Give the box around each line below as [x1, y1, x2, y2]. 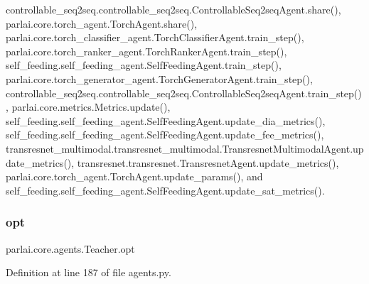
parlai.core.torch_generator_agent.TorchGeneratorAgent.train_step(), [6, 71, 313, 86]
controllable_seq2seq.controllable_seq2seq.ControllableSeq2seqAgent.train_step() [6, 85, 362, 100]
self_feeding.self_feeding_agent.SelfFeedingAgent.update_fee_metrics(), [6, 127, 324, 142]
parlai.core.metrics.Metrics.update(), [11, 99, 171, 114]
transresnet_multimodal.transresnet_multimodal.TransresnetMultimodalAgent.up [6, 141, 364, 155]
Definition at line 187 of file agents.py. [6, 265, 171, 280]
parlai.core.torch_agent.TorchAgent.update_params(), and [6, 169, 263, 184]
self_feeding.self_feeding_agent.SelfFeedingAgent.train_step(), [6, 58, 282, 72]
